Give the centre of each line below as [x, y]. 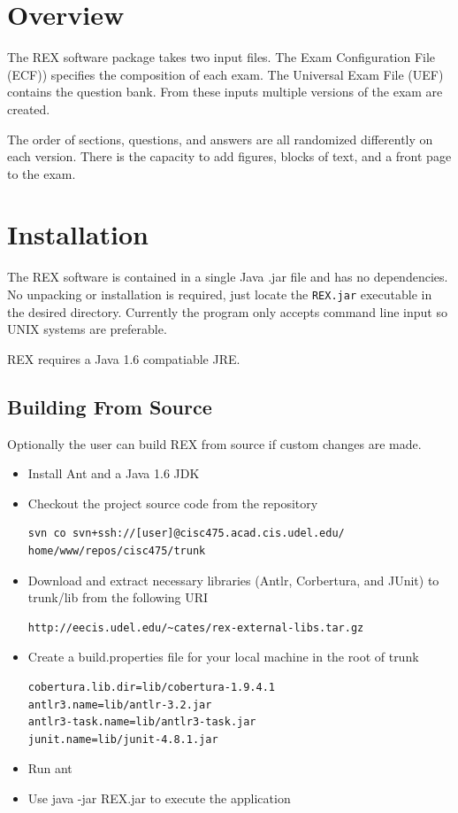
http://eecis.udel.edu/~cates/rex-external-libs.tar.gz [196, 627]
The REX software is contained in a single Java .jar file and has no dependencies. [228, 277]
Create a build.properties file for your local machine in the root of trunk [223, 657]
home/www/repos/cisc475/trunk [117, 551]
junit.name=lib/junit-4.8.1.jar [123, 739]
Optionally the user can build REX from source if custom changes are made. [214, 443]
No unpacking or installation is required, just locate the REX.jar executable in [220, 294]
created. [29, 108]
